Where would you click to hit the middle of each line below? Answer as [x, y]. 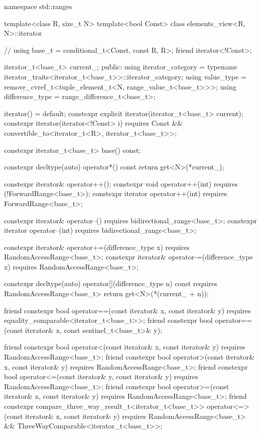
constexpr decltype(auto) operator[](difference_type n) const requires [111, 283]
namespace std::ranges [38, 6]
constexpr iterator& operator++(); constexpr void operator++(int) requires [121, 183]
